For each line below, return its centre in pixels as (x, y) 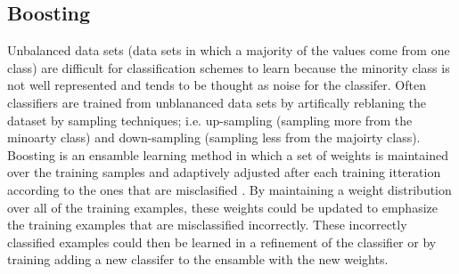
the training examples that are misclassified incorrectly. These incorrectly (207, 225)
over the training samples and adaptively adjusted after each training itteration (224, 172)
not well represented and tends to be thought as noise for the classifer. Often (217, 85)
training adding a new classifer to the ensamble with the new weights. (198, 259)
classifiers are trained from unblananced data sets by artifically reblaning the (217, 102)
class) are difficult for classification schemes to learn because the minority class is (229, 67)
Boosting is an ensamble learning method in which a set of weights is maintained (228, 154)
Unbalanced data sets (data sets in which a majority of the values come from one (229, 50)
